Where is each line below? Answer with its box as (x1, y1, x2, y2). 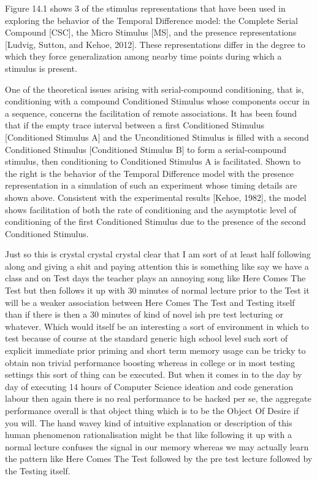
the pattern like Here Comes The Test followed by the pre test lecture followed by (5, 452, 313, 465)
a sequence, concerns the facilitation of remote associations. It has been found (5, 106, 297, 119)
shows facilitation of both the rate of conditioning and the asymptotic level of (5, 203, 297, 216)
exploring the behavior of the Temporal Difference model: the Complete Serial (5, 14, 298, 26)
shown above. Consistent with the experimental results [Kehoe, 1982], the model (5, 190, 307, 203)
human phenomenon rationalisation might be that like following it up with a (5, 428, 292, 441)
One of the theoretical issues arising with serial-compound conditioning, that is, (5, 82, 304, 95)
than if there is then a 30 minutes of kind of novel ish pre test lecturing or (5, 308, 283, 321)
